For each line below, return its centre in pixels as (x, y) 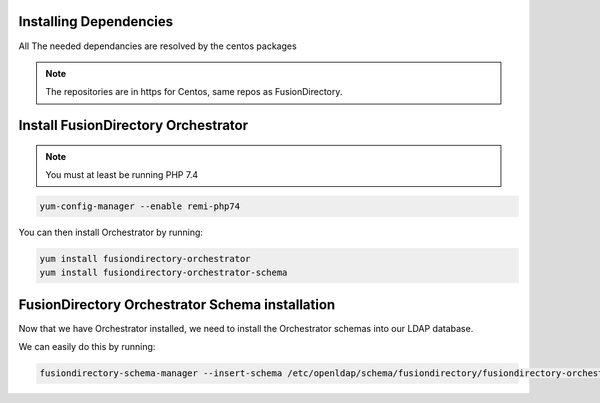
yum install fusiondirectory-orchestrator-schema (163, 273)
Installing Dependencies (96, 21)
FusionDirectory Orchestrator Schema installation (177, 304)
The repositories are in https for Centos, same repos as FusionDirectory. (194, 92)
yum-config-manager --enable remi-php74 (139, 206)
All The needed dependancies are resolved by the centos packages (157, 46)
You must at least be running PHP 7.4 (122, 175)
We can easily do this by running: (87, 347)
